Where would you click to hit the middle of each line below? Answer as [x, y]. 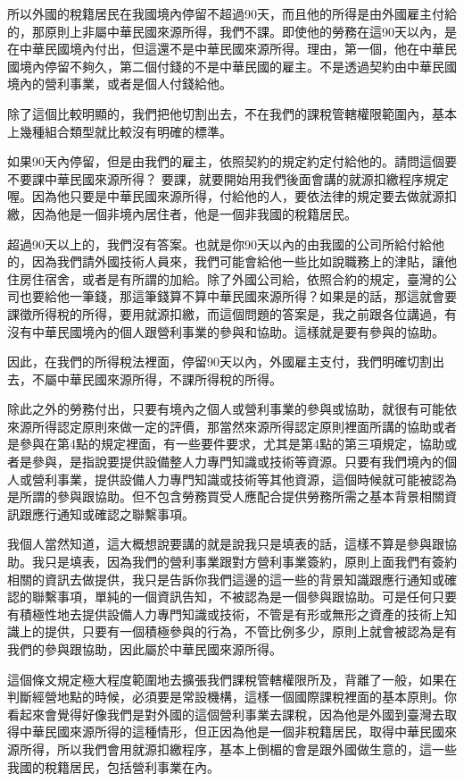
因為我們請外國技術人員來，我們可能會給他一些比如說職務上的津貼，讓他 [244, 261]
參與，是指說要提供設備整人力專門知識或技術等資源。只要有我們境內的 [238, 462]
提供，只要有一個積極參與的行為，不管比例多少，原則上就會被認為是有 [250, 631]
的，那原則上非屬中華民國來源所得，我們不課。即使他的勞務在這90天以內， [226, 31]
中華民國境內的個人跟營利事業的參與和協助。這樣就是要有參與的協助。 [238, 331]
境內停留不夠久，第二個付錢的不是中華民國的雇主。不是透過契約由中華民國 [238, 66]
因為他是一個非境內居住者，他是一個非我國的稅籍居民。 [194, 213]
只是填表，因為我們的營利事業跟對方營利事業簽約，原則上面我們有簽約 [250, 562]
